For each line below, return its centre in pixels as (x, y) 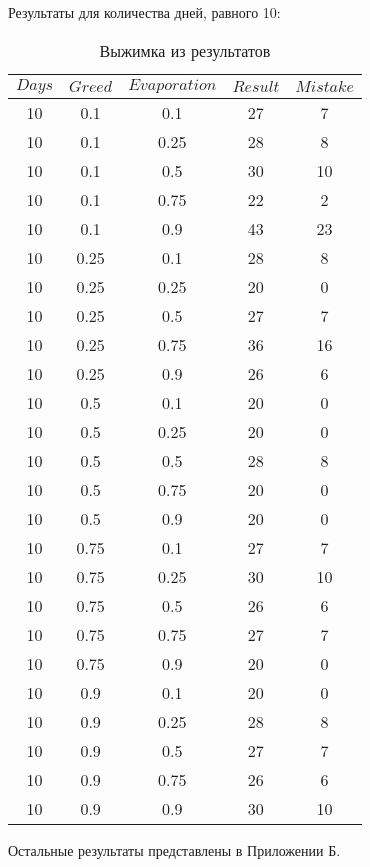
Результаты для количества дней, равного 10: (144, 12)
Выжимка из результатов (185, 50)
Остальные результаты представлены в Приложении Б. (174, 849)
